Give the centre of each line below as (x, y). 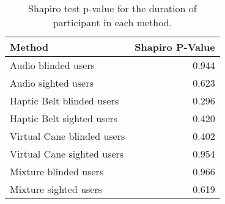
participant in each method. (112, 22)
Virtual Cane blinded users (68, 136)
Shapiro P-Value (175, 47)
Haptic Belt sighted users (64, 118)
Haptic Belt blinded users (65, 100)
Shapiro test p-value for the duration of (112, 8)
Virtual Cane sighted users (67, 154)
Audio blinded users (52, 65)
